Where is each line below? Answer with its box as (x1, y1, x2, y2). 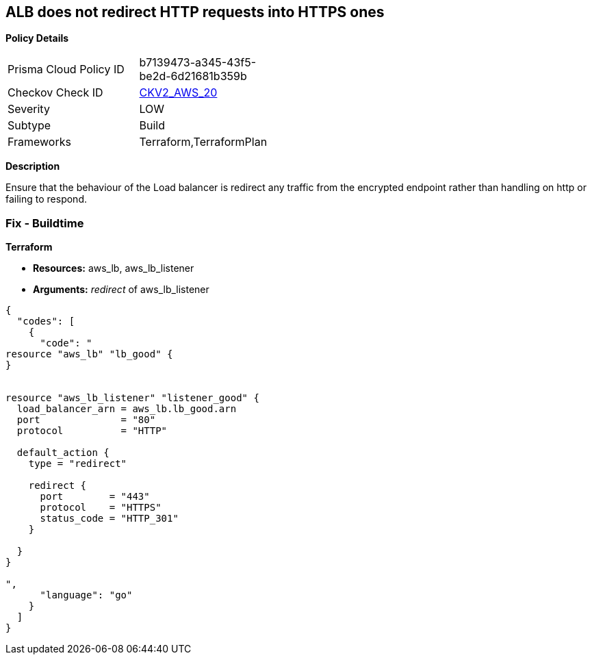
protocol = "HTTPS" (40, 502, 162, 513)
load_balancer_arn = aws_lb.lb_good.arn (16, 403, 237, 415)
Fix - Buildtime (5, 216, 84, 230)
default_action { (16, 447, 110, 459)
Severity (8, 102, 50, 116)
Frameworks (8, 135, 71, 149)
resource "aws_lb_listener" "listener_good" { (5, 392, 259, 404)
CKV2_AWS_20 (139, 86, 218, 100)
